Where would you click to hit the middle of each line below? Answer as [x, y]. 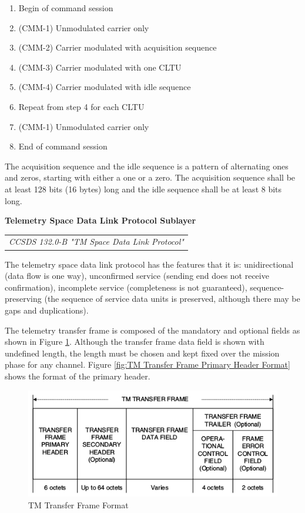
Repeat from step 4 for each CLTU [81, 106]
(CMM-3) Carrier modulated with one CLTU [100, 67]
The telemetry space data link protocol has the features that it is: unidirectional [149, 264]
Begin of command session [66, 8]
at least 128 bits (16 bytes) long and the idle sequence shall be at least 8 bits [143, 189]
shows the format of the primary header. [78, 376]
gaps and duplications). [47, 310]
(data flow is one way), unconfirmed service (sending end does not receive [137, 276]
